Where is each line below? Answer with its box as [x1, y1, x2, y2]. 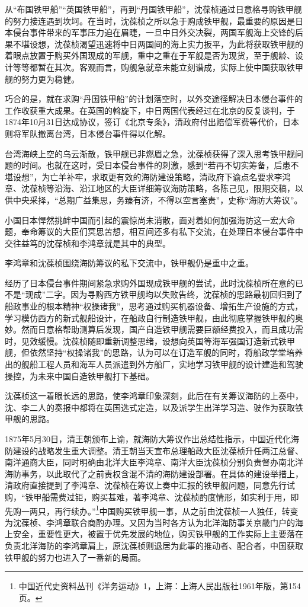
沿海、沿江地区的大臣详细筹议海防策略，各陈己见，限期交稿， [54, 182, 295, 194]
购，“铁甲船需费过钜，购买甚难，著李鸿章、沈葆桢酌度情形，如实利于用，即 [5, 490, 299, 503]
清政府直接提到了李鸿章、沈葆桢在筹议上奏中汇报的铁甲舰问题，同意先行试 [5, 479, 295, 491]
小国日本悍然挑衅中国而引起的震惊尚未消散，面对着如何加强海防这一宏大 [5, 213, 287, 226]
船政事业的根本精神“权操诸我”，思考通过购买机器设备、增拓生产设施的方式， [5, 300, 303, 312]
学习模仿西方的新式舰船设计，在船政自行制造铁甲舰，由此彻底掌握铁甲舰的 [5, 311, 295, 324]
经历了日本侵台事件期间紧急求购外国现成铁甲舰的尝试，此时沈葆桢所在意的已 [5, 276, 303, 289]
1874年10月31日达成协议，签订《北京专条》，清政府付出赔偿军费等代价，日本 [5, 116, 299, 128]
